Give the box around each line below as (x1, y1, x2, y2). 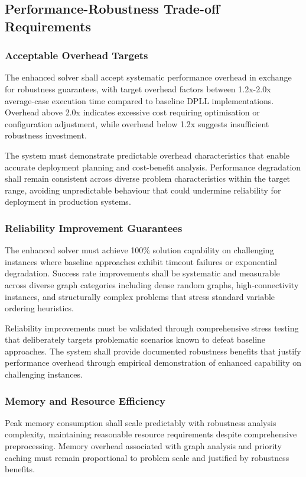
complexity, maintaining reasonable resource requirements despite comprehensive (5, 428, 297, 440)
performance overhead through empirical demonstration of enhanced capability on (5, 356, 302, 369)
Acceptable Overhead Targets (5, 48, 148, 63)
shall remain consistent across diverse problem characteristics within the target (5, 172, 291, 185)
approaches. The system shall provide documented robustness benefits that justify (5, 344, 301, 357)
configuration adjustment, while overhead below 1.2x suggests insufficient (5, 117, 269, 130)
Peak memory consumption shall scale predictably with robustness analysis (5, 416, 276, 428)
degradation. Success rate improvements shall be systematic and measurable (5, 267, 280, 279)
